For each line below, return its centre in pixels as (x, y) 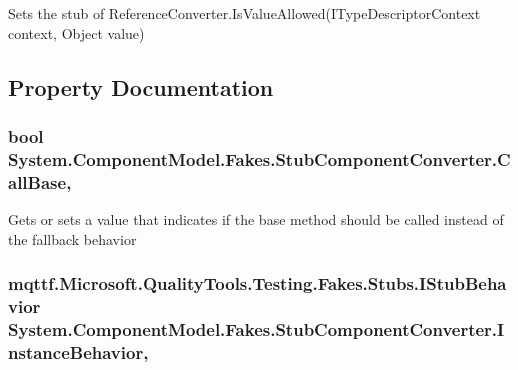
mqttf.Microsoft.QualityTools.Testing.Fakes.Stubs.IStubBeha (257, 283)
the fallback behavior (72, 238)
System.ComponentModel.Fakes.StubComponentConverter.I (256, 328)
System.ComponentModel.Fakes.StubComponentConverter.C (259, 158)
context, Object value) (76, 32)
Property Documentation (141, 86)
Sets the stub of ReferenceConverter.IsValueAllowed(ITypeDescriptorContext (244, 13)
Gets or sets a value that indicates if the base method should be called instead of (256, 219)
